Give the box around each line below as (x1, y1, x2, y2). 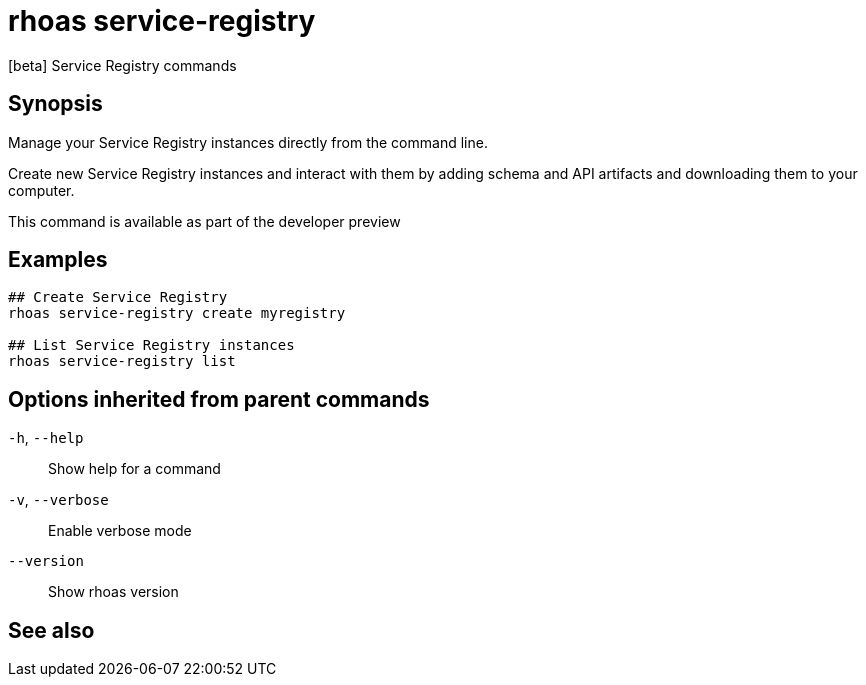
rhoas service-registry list (8, 353, 236, 370)
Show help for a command (48, 460, 221, 478)
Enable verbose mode (48, 522, 192, 540)
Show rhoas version (48, 583, 179, 601)
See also (8, 617, 95, 643)
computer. (8, 181, 75, 199)
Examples (8, 247, 108, 273)
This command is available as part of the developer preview (8, 212, 401, 230)
